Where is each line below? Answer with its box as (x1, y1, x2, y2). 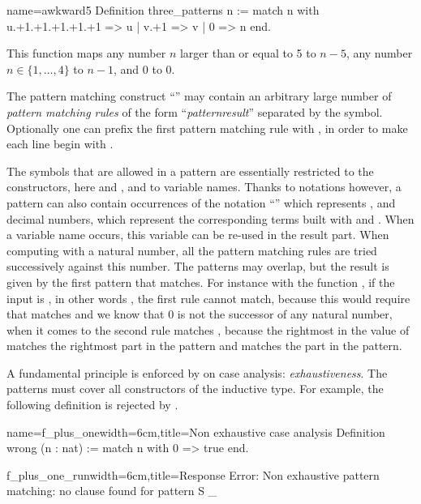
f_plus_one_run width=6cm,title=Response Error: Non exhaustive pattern (6, 466, 380, 483)
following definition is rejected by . (6, 396, 178, 413)
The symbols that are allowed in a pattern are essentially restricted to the (6, 162, 374, 179)
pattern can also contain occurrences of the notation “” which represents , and (6, 194, 396, 211)
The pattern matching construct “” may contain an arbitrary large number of (6, 88, 392, 105)
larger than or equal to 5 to (179, 45, 316, 62)
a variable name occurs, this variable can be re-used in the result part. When (6, 226, 389, 243)
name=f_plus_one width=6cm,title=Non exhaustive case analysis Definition (6, 423, 385, 440)
